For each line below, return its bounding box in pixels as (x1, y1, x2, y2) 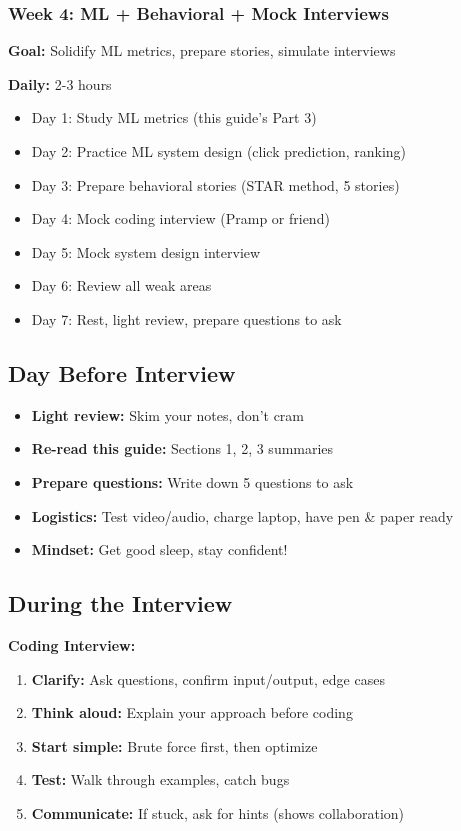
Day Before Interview (8, 357, 236, 388)
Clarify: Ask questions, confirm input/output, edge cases (31, 668, 385, 689)
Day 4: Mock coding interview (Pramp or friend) (31, 208, 330, 229)
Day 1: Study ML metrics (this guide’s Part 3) (31, 107, 317, 128)
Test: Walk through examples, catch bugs (31, 769, 290, 790)
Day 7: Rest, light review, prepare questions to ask (31, 308, 342, 329)
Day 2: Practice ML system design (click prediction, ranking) (31, 141, 407, 161)
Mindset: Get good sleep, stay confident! (31, 539, 288, 560)
